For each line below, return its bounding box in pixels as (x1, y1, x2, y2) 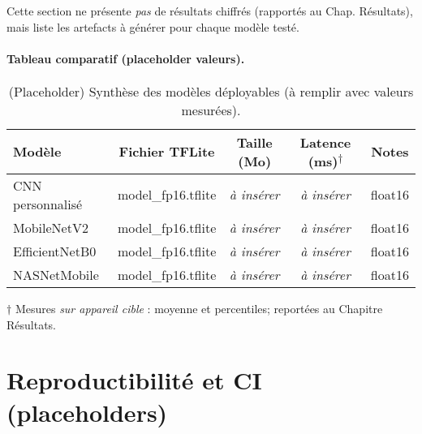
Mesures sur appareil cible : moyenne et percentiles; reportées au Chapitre (15, 299, 383, 316)
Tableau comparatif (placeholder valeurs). (6, 49, 245, 67)
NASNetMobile (13, 264, 99, 284)
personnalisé (13, 194, 83, 213)
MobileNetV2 (13, 217, 88, 237)
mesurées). (181, 100, 241, 119)
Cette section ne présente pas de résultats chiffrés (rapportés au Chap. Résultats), (6, 2, 413, 19)
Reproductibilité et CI (6, 363, 262, 397)
